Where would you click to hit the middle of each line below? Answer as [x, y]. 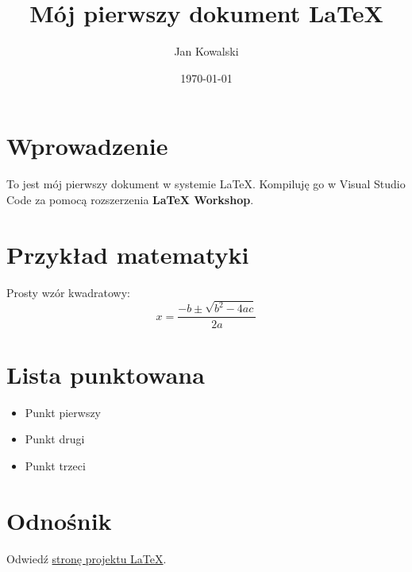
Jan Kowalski [206, 51]
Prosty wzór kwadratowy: [68, 292]
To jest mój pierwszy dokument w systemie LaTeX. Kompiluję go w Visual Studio [206, 184]
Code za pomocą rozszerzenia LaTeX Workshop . [130, 199]
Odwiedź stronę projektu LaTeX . [87, 558]
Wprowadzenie [87, 146]
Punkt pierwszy [63, 412]
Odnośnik [59, 520]
